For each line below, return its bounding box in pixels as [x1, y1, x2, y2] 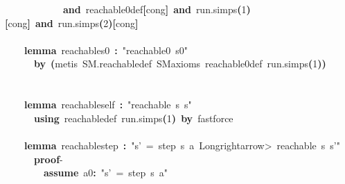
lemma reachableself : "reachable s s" [24, 97, 192, 112]
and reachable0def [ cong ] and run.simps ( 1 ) [63, 2, 251, 16]
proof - [34, 151, 63, 166]
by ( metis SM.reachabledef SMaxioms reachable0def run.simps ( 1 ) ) [34, 56, 326, 71]
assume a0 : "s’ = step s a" [44, 165, 168, 180]
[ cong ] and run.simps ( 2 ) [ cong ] [5, 15, 139, 30]
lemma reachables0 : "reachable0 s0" [24, 42, 188, 57]
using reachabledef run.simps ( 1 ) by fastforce [34, 110, 233, 125]
